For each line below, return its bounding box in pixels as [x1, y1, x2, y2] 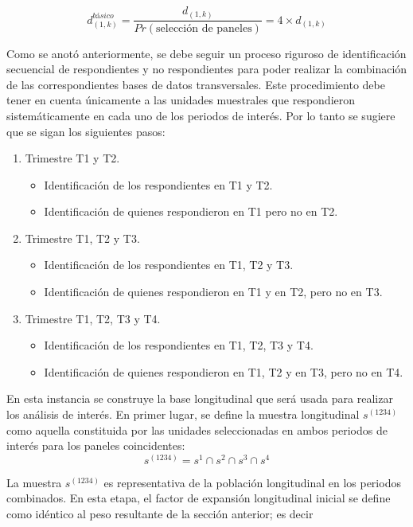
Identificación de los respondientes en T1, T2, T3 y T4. [44, 337, 314, 353]
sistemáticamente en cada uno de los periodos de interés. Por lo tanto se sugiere [6, 107, 395, 123]
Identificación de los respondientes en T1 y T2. [44, 176, 273, 193]
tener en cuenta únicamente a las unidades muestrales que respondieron [6, 92, 356, 108]
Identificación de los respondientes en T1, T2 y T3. [44, 256, 294, 273]
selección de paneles [156, 22, 252, 34]
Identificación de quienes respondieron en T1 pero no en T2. [44, 203, 338, 220]
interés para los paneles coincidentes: [6, 437, 185, 454]
